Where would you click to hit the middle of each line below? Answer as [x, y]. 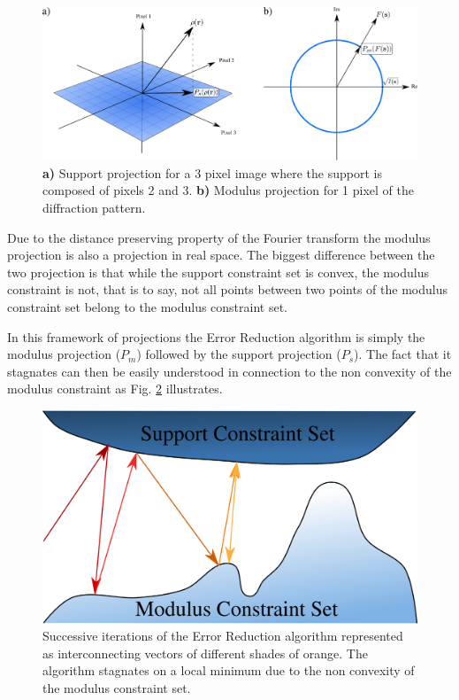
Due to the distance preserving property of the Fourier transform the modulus [219, 237]
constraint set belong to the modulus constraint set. [148, 306]
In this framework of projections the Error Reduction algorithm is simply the [216, 336]
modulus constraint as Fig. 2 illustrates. [115, 389]
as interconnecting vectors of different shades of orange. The [205, 653]
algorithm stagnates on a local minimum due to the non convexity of [229, 670]
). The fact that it [403, 354]
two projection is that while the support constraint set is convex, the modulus [218, 272]
